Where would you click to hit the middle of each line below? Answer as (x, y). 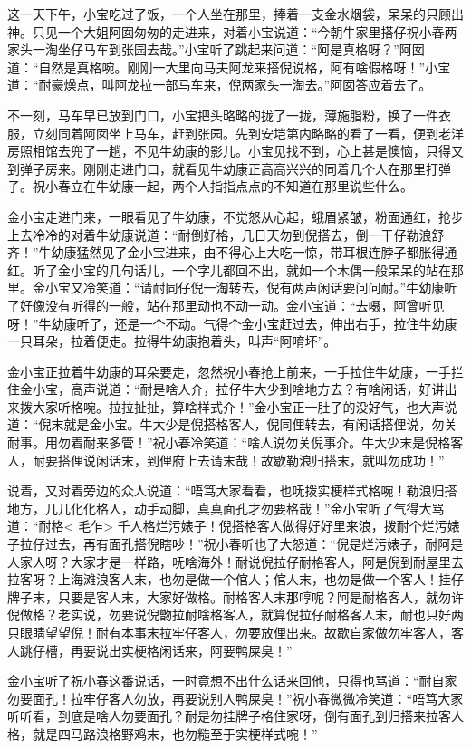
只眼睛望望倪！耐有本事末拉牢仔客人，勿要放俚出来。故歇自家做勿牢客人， (229, 632)
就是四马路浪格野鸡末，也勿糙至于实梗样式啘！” (175, 733)
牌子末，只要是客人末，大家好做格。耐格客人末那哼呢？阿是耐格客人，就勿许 (235, 596)
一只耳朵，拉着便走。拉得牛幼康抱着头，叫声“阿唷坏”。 (172, 341)
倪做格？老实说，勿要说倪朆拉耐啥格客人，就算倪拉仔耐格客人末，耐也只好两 (235, 615)
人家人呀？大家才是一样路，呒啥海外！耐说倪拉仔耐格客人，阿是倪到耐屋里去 (235, 561)
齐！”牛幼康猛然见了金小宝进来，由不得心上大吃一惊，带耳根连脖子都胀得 (226, 252)
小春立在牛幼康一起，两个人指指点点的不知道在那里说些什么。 (229, 186)
